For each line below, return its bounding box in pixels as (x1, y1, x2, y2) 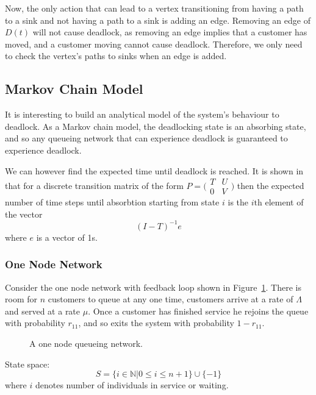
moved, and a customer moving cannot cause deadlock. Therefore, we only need (5, 37, 303, 50)
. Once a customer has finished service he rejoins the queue (88, 304, 309, 317)
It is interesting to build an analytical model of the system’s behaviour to (5, 108, 279, 121)
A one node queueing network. (29, 337, 143, 350)
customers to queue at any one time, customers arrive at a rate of (48, 293, 293, 305)
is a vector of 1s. (36, 230, 98, 243)
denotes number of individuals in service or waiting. (35, 379, 229, 391)
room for (5, 293, 37, 305)
